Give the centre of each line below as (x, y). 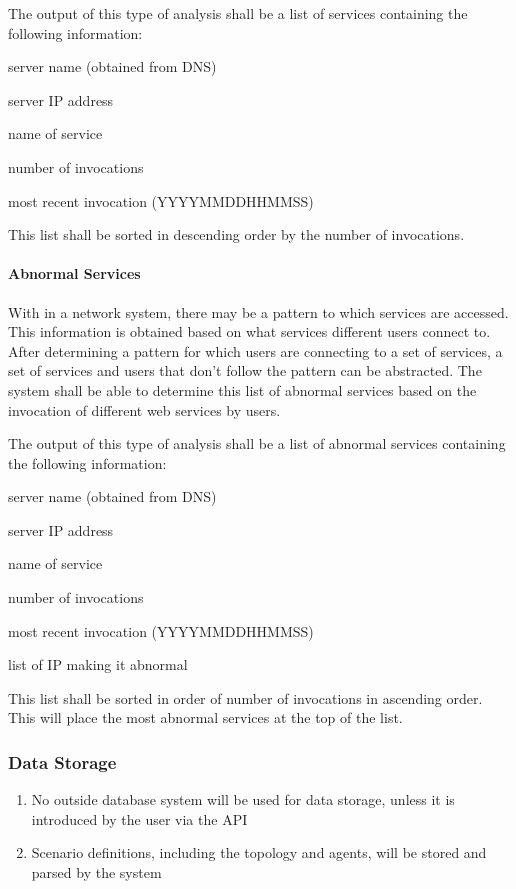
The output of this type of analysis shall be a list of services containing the (238, 13)
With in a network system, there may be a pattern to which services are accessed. (258, 311)
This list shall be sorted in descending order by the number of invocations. (236, 234)
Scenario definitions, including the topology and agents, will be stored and (259, 852)
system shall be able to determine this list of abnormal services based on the (242, 389)
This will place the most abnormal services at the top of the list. (205, 717)
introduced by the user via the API (139, 818)
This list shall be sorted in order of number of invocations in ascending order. (245, 697)
